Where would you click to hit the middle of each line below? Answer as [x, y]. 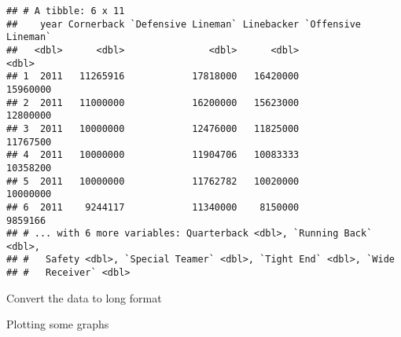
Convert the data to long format [84, 297]
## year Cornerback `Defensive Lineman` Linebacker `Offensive [184, 24]
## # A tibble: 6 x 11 [66, 11]
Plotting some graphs [58, 324]
